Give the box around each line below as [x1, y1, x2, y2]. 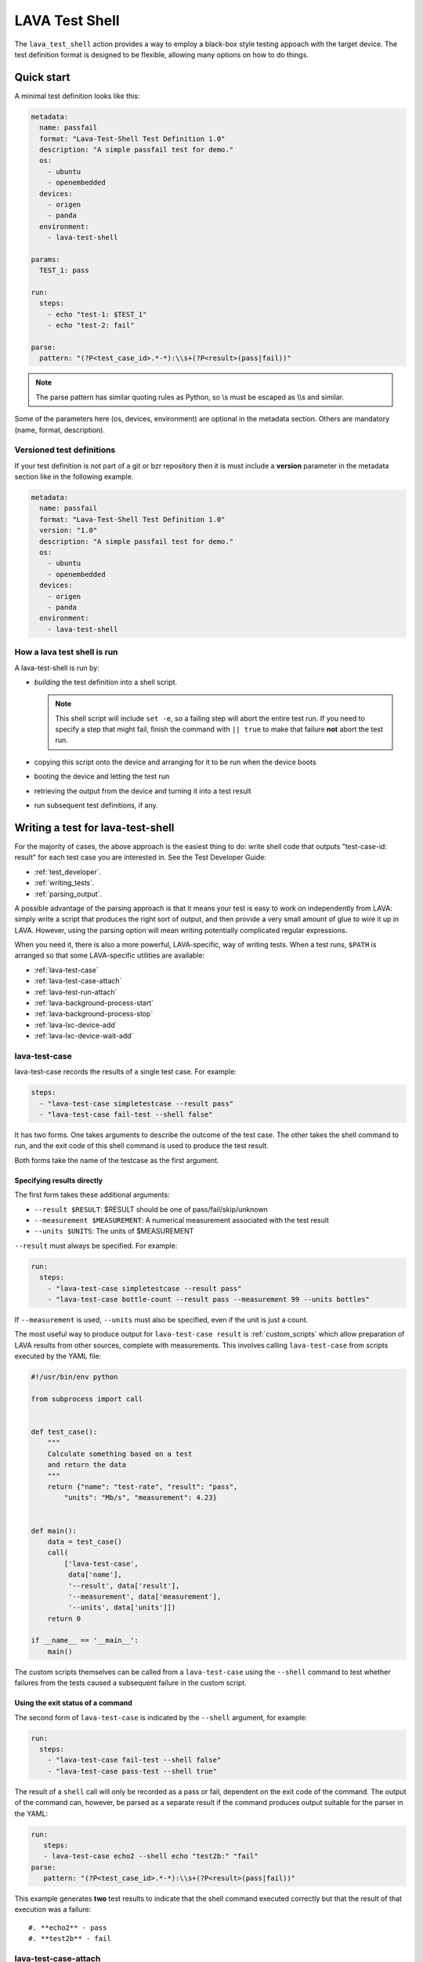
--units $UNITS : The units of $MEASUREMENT [34, 1227, 194, 1236]
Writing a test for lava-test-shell [14, 821, 175, 834]
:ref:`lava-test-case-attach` [34, 976, 122, 986]
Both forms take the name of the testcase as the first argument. [14, 1155, 219, 1165]
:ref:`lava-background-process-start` [34, 998, 154, 1008]
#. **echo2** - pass [28, 1923, 107, 1932]
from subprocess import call [31, 1394, 143, 1403]
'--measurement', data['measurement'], [67, 1592, 222, 1601]
